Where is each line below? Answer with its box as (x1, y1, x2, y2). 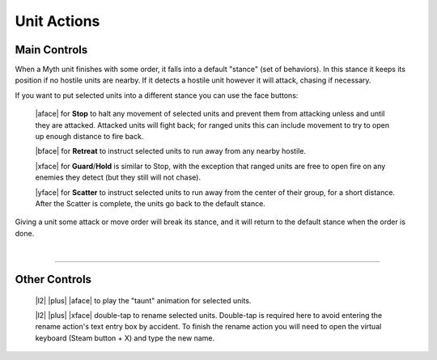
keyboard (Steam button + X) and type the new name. (35, 332, 215, 343)
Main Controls (15, 43, 88, 57)
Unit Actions (15, 12, 100, 30)
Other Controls (15, 272, 92, 286)
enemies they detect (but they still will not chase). (35, 172, 202, 182)
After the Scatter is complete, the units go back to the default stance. (35, 198, 266, 208)
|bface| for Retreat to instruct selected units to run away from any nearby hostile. (35, 146, 307, 156)
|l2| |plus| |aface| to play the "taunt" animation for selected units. (35, 295, 252, 305)
